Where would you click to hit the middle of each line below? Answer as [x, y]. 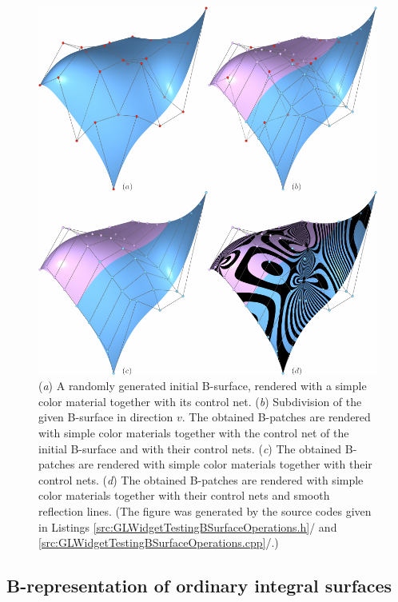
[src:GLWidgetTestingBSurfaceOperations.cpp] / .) [159, 542]
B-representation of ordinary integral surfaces [199, 586]
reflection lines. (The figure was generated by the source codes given [205, 510]
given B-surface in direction [106, 417]
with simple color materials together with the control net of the [194, 432]
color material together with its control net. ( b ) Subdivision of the [200, 401]
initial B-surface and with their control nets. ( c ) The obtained [190, 448]
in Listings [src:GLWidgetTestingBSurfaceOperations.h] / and [188, 526]
